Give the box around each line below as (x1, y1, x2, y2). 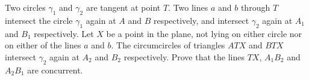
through (240, 1, 270, 13)
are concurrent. (27, 63, 83, 76)
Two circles (5, 1, 46, 13)
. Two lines (168, 1, 208, 13)
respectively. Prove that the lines (123, 50, 245, 63)
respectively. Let (34, 27, 94, 39)
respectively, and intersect (153, 14, 249, 26)
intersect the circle (5, 14, 73, 26)
